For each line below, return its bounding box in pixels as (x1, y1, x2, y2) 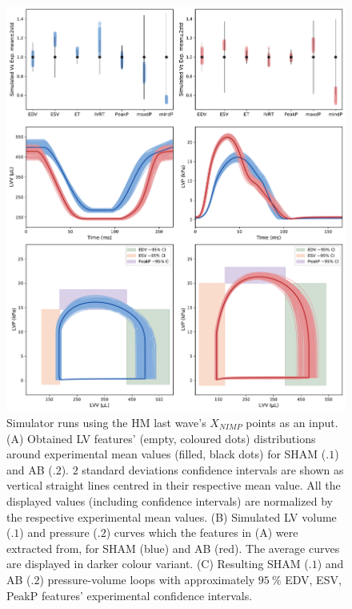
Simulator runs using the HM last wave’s (6, 414, 206, 431)
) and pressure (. (19, 524, 101, 541)
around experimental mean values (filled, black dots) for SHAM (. (6, 446, 330, 462)
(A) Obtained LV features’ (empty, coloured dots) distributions (6, 430, 316, 446)
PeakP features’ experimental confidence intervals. (6, 587, 253, 603)
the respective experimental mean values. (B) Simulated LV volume (6, 508, 337, 525)
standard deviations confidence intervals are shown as (82, 461, 344, 478)
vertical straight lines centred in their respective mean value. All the (6, 477, 341, 494)
